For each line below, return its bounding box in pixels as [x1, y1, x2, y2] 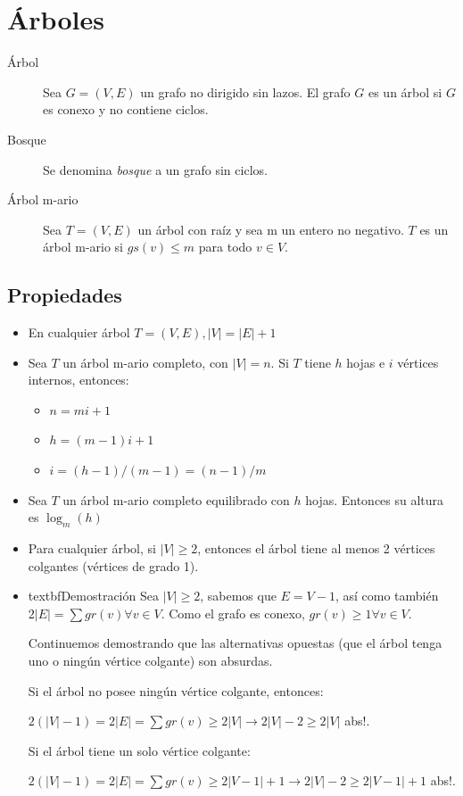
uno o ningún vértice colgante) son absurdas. [28, 651, 273, 669]
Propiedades [7, 281, 122, 309]
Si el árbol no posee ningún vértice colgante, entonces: [28, 681, 324, 700]
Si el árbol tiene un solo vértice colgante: [28, 741, 251, 759]
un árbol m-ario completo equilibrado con [62, 490, 290, 509]
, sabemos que [200, 586, 277, 605]
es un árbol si [368, 82, 442, 101]
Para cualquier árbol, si [28, 539, 156, 558]
